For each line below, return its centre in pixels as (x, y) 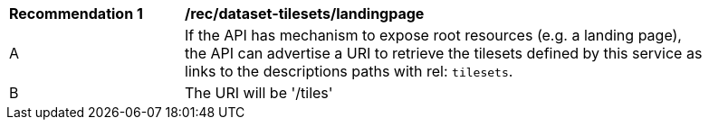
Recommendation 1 (76, 14)
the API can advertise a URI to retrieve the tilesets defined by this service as (444, 53)
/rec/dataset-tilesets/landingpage (305, 14)
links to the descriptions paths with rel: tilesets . (349, 71)
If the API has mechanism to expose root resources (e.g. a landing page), (433, 35)
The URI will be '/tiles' (259, 93)
